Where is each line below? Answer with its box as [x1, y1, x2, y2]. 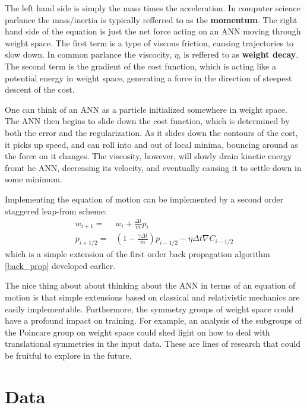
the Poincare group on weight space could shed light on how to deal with [5, 325, 270, 338]
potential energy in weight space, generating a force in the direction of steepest [5, 71, 292, 84]
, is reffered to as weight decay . [178, 48, 299, 61]
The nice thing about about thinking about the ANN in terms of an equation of [5, 279, 296, 292]
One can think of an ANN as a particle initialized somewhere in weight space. [5, 103, 287, 115]
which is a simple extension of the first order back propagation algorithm [5, 248, 270, 260]
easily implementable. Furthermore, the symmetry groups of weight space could [5, 302, 294, 315]
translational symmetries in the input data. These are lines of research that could [5, 337, 301, 350]
